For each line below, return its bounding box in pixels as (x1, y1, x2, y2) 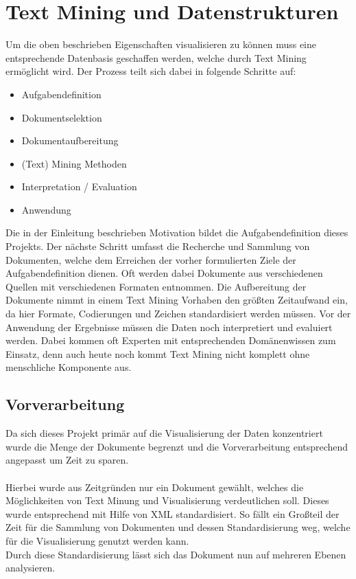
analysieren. (5, 560, 56, 575)
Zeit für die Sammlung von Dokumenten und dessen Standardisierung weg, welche (5, 520, 351, 534)
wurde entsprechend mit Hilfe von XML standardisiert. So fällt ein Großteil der (5, 506, 340, 521)
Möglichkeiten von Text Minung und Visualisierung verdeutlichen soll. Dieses (5, 493, 329, 508)
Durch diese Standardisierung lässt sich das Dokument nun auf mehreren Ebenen (5, 547, 346, 561)
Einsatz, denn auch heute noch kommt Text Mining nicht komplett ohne (5, 346, 310, 361)
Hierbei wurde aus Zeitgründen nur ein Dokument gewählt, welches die (5, 479, 304, 494)
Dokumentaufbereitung (21, 133, 119, 148)
